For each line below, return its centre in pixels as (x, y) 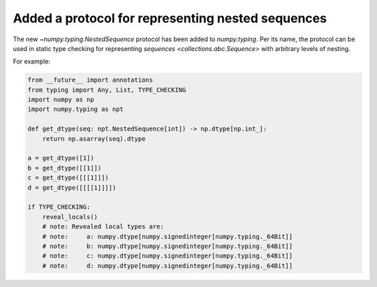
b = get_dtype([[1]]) (65, 168)
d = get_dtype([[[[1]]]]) (72, 187)
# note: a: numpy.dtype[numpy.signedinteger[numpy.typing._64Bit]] (168, 236)
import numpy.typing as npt (75, 109)
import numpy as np (61, 100)
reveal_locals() (70, 217)
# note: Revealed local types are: (103, 227)
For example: (32, 61)
